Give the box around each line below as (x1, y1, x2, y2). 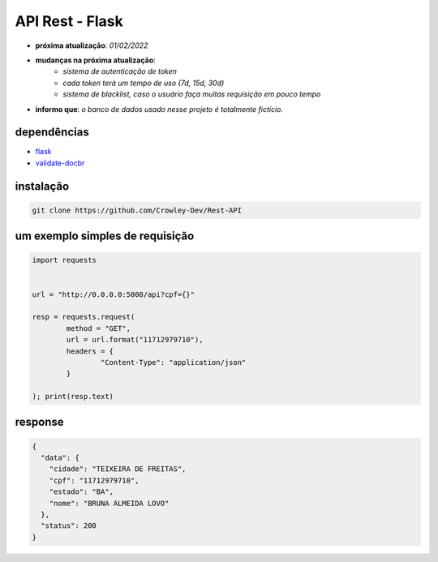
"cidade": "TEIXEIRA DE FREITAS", (49, 465, 187, 474)
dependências (15, 126, 89, 139)
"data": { (41, 453, 80, 462)
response (15, 415, 64, 429)
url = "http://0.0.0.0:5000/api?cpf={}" (32, 290, 195, 299)
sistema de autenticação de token (62, 66, 178, 76)
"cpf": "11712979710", (49, 475, 140, 485)
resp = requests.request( (32, 312, 135, 322)
